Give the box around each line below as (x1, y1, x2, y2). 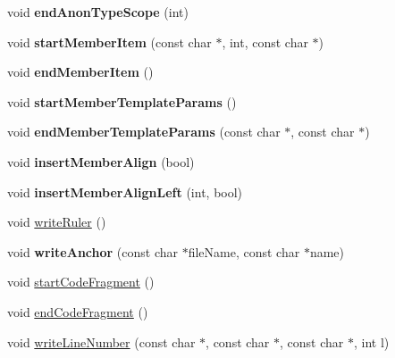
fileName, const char (188, 242, 300, 261)
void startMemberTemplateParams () (7, 92, 237, 111)
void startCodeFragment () (7, 272, 155, 291)
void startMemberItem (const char (7, 32, 212, 51)
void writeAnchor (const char (7, 242, 178, 261)
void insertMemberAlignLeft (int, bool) (7, 182, 243, 201)
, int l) (353, 332, 390, 351)
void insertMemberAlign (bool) (7, 152, 195, 171)
